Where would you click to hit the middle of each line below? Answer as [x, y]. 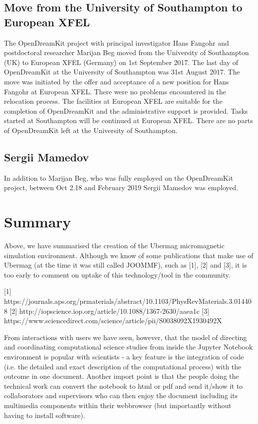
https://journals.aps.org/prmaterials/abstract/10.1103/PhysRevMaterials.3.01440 [128, 301]
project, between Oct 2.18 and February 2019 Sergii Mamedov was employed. [121, 187]
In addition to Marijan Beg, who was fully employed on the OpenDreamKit [119, 177]
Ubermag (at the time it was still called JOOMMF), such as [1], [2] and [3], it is [126, 265]
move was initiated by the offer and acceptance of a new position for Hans [117, 81]
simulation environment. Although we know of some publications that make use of [129, 255]
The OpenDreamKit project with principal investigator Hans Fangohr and [117, 42]
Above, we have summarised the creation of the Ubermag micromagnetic [114, 246]
